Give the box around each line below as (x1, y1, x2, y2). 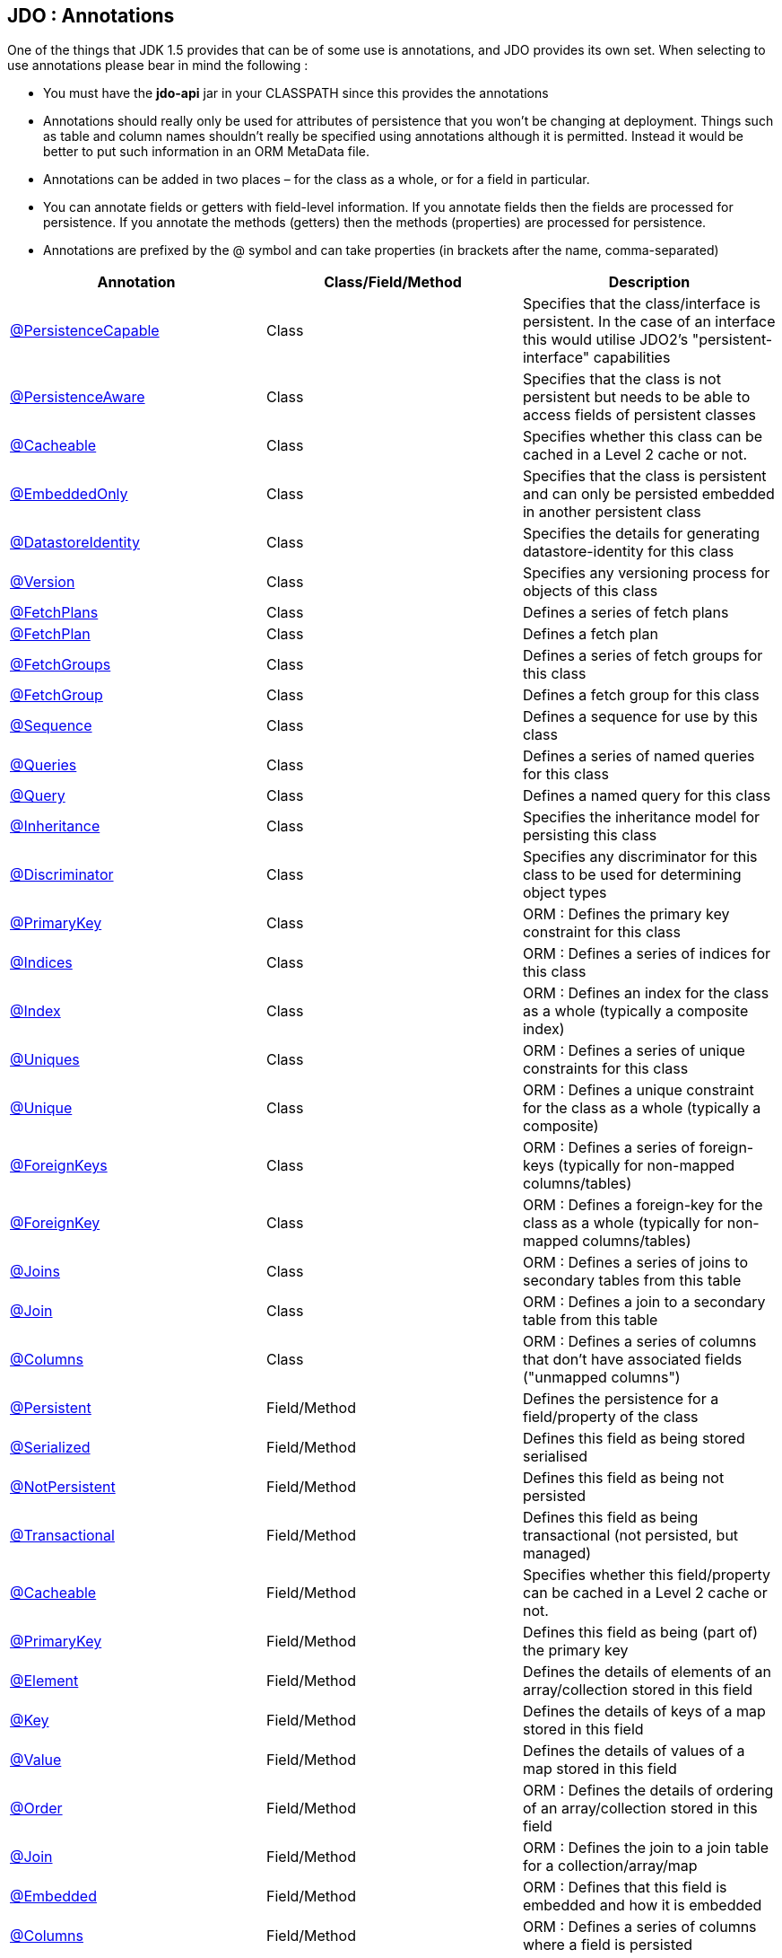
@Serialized (10, 1438, 91, 1457)
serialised (522, 1447, 588, 1466)
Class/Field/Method (324, 273, 462, 292)
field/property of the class (522, 1408, 699, 1427)
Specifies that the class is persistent (522, 467, 767, 486)
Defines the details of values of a (522, 1742, 745, 1760)
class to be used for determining (522, 865, 742, 884)
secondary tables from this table (522, 1271, 742, 1290)
